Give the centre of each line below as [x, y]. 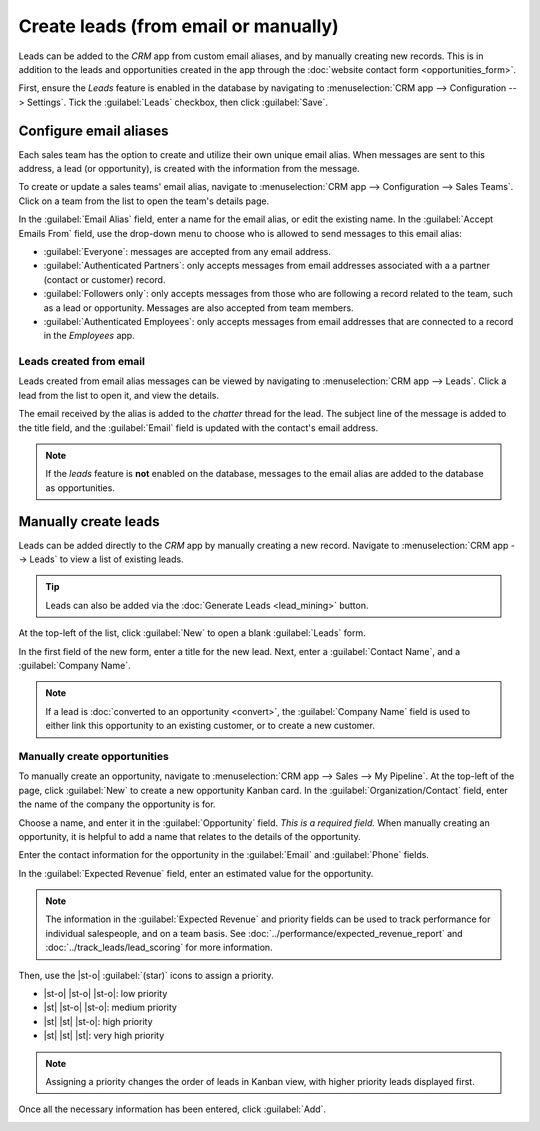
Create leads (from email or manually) [178, 26]
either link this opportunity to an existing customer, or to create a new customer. [210, 726]
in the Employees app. [89, 336]
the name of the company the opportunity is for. [117, 804]
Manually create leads [89, 521]
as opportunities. [80, 487]
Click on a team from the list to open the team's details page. [144, 201]
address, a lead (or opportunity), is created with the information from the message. [189, 169]
